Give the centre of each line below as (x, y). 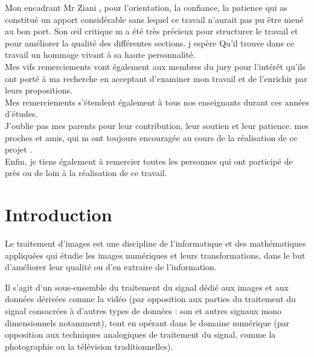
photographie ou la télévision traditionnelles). (89, 346)
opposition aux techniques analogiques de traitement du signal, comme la (140, 334)
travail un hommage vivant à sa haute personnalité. (100, 55)
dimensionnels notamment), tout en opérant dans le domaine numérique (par (147, 322)
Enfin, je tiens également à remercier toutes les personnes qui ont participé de (149, 161)
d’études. (21, 114)
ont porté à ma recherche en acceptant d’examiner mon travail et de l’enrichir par (156, 78)
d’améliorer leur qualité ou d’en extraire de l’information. (111, 267)
